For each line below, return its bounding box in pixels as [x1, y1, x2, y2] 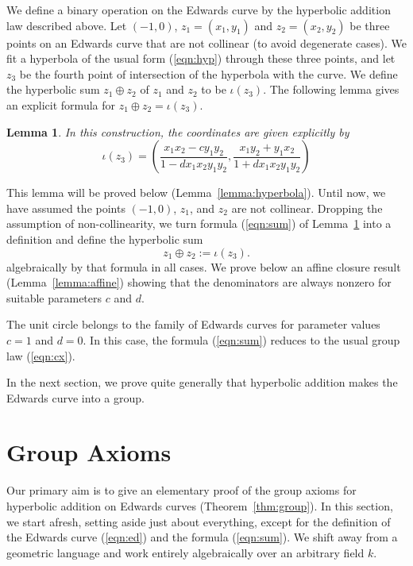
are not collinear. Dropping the [231, 199, 383, 216]
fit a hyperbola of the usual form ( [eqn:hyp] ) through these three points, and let [6, 50, 396, 67]
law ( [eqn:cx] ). [6, 347, 75, 364]
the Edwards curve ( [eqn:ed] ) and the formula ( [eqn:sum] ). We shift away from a [6, 529, 398, 545]
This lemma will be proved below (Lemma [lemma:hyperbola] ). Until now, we [6, 184, 386, 201]
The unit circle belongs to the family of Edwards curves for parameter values [6, 316, 380, 333]
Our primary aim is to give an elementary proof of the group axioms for [6, 482, 357, 499]
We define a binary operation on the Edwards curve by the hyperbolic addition [6, 2, 391, 17]
